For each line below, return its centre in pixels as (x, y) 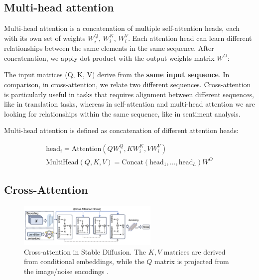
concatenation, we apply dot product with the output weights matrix (109, 58)
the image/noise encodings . (66, 271)
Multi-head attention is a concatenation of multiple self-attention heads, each (122, 28)
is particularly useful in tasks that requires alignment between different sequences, (129, 94)
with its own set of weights (45, 38)
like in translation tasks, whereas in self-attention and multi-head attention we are (129, 104)
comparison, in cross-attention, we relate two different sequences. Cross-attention (128, 84)
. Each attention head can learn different (190, 38)
